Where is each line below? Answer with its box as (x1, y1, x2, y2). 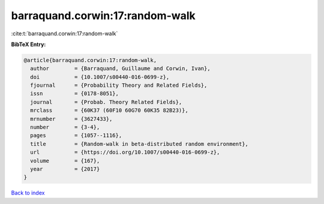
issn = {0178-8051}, (30, 90, 119, 97)
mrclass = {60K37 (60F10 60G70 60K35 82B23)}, (30, 107, 188, 114)
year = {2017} (30, 166, 100, 172)
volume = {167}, (30, 157, 100, 164)
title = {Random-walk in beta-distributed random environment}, (30, 141, 249, 147)
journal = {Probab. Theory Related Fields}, (30, 99, 182, 105)
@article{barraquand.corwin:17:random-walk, (23, 57, 157, 63)
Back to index (11, 189, 45, 197)
